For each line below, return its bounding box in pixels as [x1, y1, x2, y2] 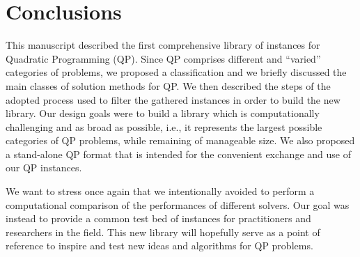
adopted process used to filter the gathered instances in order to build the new [6, 92, 341, 107]
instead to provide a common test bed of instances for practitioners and [6, 211, 311, 226]
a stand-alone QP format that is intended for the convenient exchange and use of [6, 146, 351, 161]
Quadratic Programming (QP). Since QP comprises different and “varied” [6, 51, 321, 65]
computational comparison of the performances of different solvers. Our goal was [6, 197, 350, 212]
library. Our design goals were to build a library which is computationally [6, 106, 320, 120]
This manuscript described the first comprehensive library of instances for [6, 38, 320, 52]
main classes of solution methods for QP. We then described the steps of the [6, 78, 331, 93]
